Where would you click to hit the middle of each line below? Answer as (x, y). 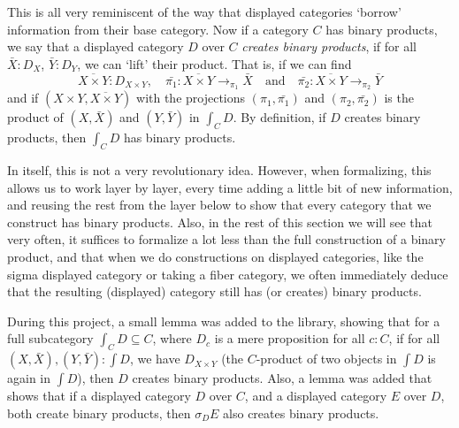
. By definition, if (279, 117)
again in (29, 378)
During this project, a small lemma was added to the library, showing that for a (224, 321)
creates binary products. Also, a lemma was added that (282, 378)
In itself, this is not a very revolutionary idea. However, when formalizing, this (219, 170)
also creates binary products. (301, 413)
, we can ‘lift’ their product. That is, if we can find (214, 63)
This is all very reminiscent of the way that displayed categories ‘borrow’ (204, 11)
